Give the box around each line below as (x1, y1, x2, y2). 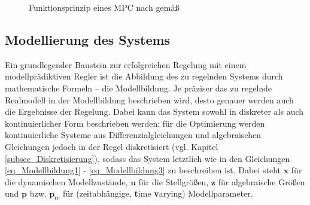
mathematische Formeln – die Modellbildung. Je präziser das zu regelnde (5, 81, 272, 94)
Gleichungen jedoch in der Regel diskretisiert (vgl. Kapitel (5, 140, 218, 152)
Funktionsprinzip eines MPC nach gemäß (29, 1, 180, 13)
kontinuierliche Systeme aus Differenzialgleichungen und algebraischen (5, 128, 261, 141)
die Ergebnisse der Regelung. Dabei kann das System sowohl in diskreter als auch (5, 105, 304, 118)
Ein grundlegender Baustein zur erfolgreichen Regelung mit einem (5, 58, 247, 71)
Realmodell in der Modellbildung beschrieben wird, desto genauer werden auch (5, 93, 294, 106)
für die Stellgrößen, (138, 175, 209, 188)
